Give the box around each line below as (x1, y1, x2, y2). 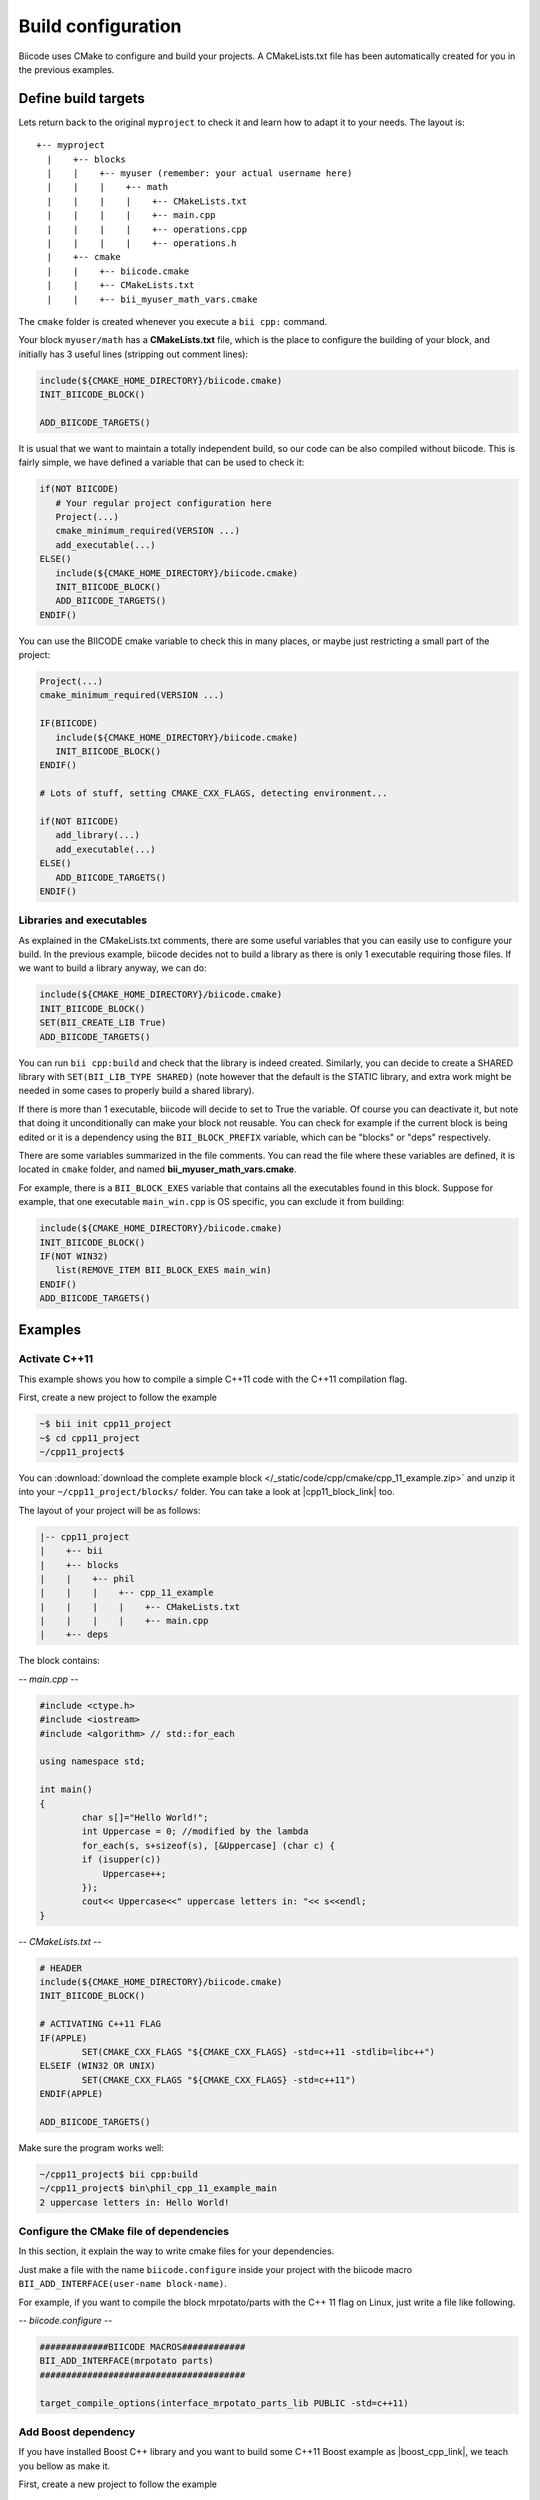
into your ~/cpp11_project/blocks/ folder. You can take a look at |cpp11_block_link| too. (18, 1486, 395, 1498)
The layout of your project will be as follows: (18, 1504, 201, 1516)
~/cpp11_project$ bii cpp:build (39, 2168, 199, 2180)
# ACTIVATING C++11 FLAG (39, 2018, 162, 2030)
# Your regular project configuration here (55, 497, 272, 509)
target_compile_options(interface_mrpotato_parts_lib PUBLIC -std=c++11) (39, 2397, 409, 2409)
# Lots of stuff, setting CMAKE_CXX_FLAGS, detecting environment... (39, 788, 388, 799)
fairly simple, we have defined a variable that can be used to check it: (18, 456, 305, 469)
